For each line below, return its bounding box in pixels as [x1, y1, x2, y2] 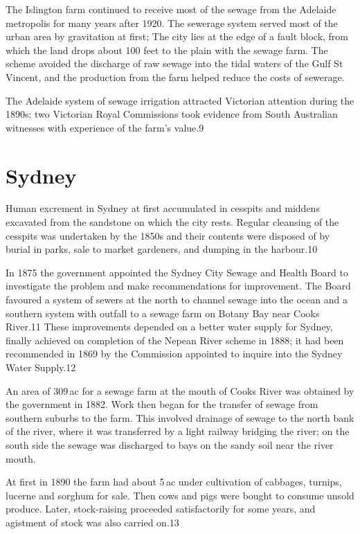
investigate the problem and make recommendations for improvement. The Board [6, 278, 351, 293]
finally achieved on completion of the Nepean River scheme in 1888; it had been [6, 332, 344, 347]
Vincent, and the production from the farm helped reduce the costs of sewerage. [6, 69, 345, 84]
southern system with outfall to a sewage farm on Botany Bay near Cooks [6, 305, 320, 320]
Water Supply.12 [6, 360, 76, 374]
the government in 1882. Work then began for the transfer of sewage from [6, 397, 318, 411]
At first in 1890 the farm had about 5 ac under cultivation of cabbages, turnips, [6, 474, 342, 489]
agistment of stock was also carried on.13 [6, 515, 179, 529]
